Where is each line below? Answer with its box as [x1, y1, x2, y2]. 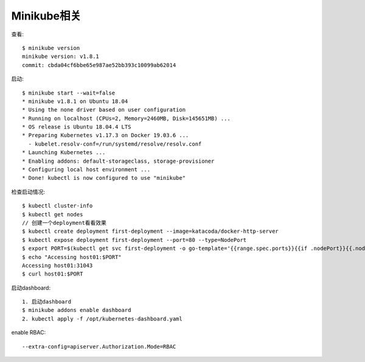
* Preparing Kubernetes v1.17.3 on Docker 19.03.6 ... [22, 132, 189, 139]
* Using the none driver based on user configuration [22, 107, 186, 113]
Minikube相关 [11, 9, 82, 23]
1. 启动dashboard [22, 299, 72, 305]
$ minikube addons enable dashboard [22, 307, 131, 314]
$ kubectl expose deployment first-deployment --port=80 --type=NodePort [22, 236, 247, 243]
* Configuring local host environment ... [22, 166, 151, 173]
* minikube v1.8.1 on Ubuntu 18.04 [22, 98, 128, 105]
